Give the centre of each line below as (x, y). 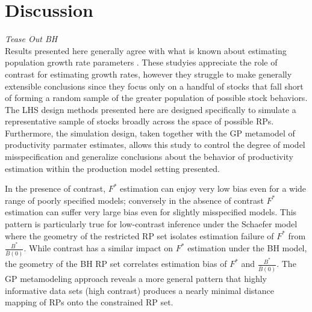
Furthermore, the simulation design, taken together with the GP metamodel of (150, 133)
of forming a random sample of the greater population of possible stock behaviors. (156, 98)
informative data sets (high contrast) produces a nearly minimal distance (139, 290)
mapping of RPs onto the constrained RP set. (89, 302)
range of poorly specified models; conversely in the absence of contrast (134, 200)
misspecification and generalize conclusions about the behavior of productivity (149, 157)
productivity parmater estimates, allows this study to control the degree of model (155, 145)
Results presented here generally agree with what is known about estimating (146, 50)
